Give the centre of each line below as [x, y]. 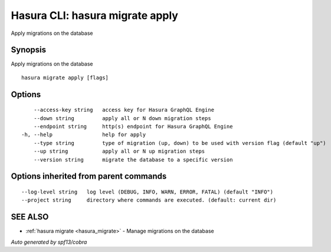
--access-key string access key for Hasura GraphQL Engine [124, 110]
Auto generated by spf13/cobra [49, 242]
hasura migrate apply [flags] [65, 77]
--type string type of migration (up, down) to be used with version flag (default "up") [180, 143]
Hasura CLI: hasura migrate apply [94, 15]
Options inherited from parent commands [89, 177]
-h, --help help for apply [84, 135]
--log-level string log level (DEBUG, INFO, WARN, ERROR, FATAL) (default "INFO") [148, 192]
